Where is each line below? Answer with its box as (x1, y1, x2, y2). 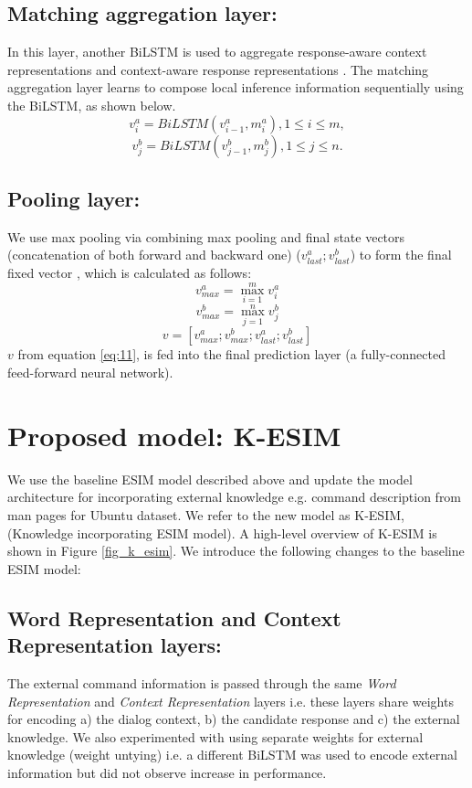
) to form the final (350, 245, 452, 264)
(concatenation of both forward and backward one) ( (7, 245, 301, 264)
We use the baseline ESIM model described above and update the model (7, 469, 413, 488)
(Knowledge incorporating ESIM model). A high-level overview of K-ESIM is (7, 523, 437, 542)
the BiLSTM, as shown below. (7, 95, 176, 114)
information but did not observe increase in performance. (7, 762, 327, 782)
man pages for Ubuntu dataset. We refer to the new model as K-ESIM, (7, 505, 404, 524)
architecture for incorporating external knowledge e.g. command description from (7, 487, 462, 506)
